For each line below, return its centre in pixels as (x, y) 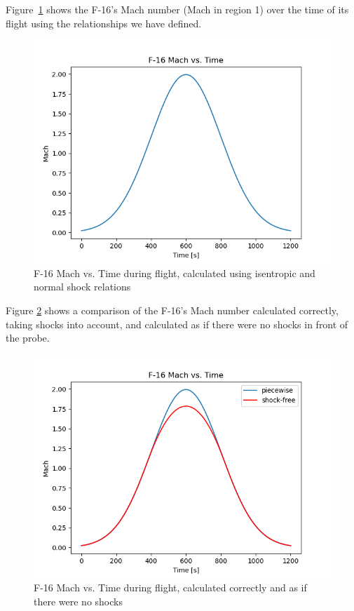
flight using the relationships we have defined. (104, 23)
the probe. (28, 338)
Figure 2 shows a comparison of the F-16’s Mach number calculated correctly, (172, 310)
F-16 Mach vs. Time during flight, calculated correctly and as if (170, 587)
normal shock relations (82, 287)
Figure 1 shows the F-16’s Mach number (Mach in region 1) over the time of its (177, 9)
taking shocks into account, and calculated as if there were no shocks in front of (177, 324)
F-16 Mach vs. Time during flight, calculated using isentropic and (175, 273)
